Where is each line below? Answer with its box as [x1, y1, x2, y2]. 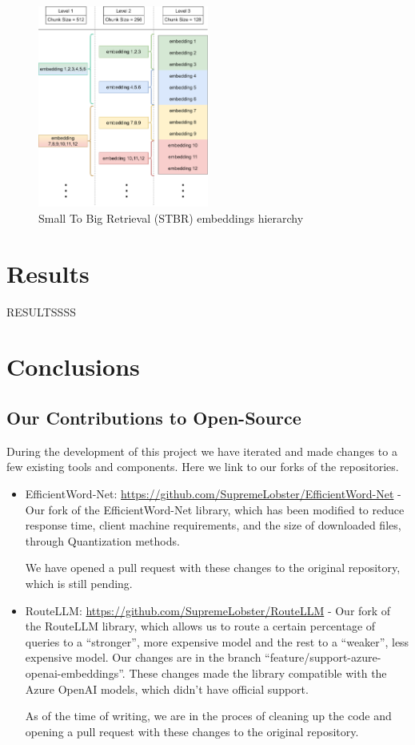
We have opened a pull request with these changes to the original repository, [25, 559, 401, 576]
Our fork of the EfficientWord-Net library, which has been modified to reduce [25, 501, 405, 517]
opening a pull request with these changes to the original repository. [25, 723, 359, 739]
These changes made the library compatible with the [129, 664, 387, 681]
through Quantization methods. [25, 532, 180, 549]
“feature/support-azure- [265, 649, 381, 666]
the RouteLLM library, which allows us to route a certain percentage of [25, 618, 376, 634]
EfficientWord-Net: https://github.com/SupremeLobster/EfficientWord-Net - [25, 485, 401, 502]
